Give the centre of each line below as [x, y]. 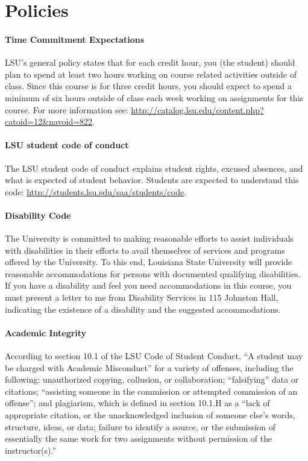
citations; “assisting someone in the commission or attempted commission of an [151, 391]
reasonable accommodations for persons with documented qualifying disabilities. [153, 273]
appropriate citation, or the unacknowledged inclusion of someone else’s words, [150, 415]
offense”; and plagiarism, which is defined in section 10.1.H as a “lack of [137, 403]
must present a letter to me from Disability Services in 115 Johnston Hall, [142, 297]
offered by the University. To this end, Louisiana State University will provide [149, 262]
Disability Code [38, 215]
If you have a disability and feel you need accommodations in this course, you [148, 285]
